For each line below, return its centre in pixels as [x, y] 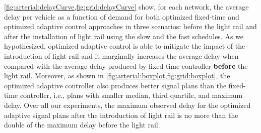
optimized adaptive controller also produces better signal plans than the [115, 85]
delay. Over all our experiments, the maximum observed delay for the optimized [127, 105]
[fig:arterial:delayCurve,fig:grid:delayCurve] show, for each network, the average [126, 7]
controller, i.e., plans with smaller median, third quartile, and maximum [131, 95]
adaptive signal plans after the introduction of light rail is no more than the [121, 115]
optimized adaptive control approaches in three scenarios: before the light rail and [130, 26]
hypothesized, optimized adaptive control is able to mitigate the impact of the [125, 46]
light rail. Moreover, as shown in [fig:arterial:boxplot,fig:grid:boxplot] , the [117, 76]
